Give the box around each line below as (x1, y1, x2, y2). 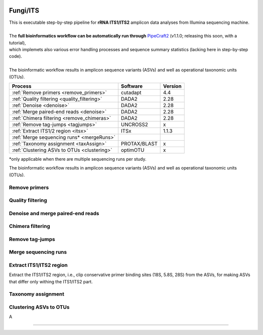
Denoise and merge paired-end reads (9, 210, 99, 217)
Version (163, 83, 182, 90)
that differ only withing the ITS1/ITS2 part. (9, 279, 93, 284)
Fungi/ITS (9, 6, 39, 15)
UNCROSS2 (121, 121, 148, 128)
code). (9, 54, 22, 59)
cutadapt (121, 89, 142, 96)
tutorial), (9, 39, 26, 46)
